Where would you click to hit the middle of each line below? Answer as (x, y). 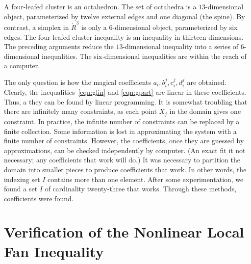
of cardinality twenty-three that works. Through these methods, (141, 189)
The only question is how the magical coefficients (78, 82)
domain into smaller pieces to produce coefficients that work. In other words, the (125, 169)
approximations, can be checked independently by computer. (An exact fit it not (125, 150)
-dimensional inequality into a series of (181, 46)
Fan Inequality (54, 251)
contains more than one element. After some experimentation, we (146, 179)
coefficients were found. (39, 198)
